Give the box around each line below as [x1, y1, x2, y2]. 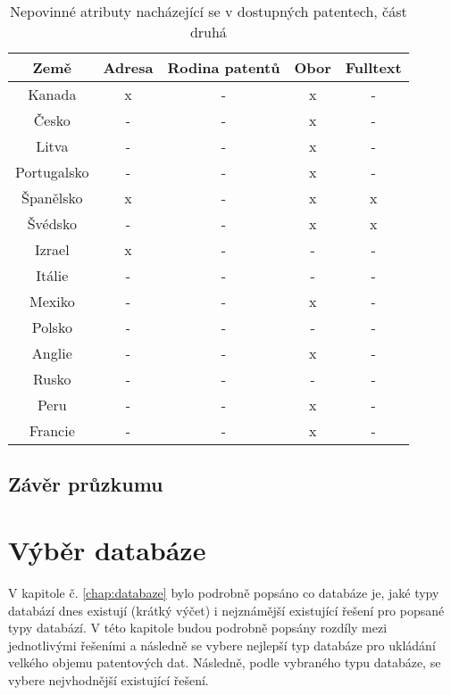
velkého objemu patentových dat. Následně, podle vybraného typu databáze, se [8, 653, 441, 672]
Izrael [34, 239, 70, 260]
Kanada [28, 84, 77, 104]
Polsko [31, 317, 72, 337]
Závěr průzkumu [8, 470, 163, 498]
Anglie [31, 343, 72, 363]
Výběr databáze [8, 531, 206, 567]
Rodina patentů [167, 57, 280, 78]
